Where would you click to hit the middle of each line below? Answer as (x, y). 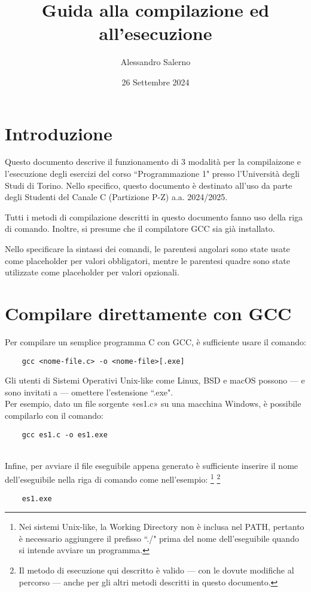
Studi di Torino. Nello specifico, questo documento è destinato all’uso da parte (149, 185)
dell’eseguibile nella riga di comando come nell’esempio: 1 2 (113, 478)
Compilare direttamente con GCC (148, 313)
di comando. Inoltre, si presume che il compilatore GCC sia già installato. (140, 228)
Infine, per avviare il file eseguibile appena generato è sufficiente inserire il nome (152, 465)
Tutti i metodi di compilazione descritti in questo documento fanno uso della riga (154, 217)
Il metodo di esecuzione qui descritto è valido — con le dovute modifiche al (156, 570)
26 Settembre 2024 (155, 82)
